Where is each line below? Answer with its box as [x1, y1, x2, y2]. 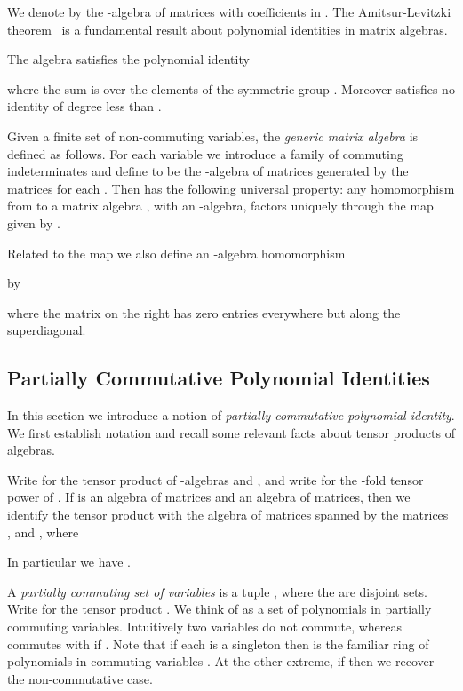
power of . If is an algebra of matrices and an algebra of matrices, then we [7, 488, 411, 506]
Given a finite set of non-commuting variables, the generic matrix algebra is [7, 126, 419, 145]
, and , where [7, 522, 79, 541]
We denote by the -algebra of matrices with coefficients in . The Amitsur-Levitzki [7, 3, 451, 20]
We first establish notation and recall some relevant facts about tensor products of [7, 423, 455, 441]
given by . [7, 213, 60, 232]
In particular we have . [7, 552, 131, 571]
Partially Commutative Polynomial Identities [7, 364, 430, 392]
